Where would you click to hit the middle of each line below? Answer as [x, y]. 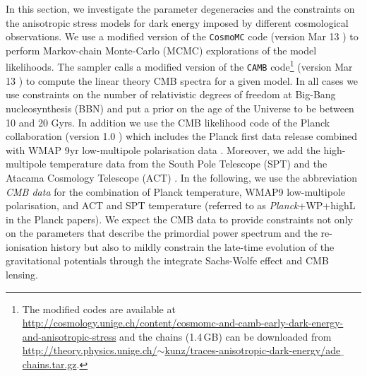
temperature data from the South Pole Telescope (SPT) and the [188, 164]
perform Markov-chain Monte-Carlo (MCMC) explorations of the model [161, 50]
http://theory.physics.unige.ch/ [90, 350]
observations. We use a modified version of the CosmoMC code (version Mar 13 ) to [182, 36]
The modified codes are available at [99, 309]
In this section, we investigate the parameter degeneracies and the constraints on [180, 8]
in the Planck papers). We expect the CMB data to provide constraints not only [179, 219]
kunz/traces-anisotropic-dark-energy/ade [253, 350]
